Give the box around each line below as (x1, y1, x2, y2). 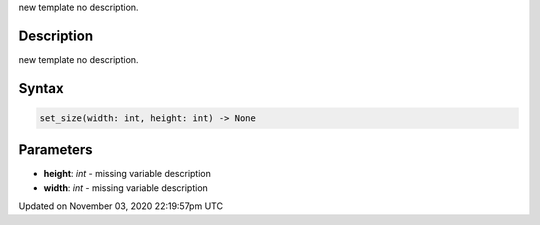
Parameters (18, 141, 93, 159)
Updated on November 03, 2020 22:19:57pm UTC (18, 200, 224, 212)
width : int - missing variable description (43, 181, 209, 194)
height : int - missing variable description (43, 168, 212, 180)
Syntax (18, 80, 64, 97)
